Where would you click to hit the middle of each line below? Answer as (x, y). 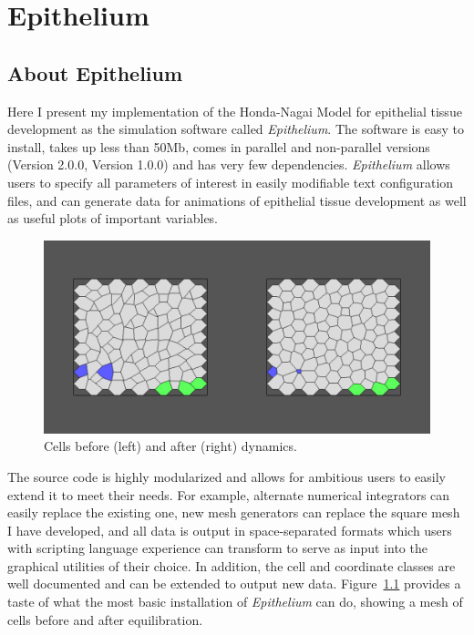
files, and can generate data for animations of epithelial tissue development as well (237, 200)
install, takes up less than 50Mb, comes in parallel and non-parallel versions (219, 146)
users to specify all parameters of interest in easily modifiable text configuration (231, 182)
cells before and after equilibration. (105, 619)
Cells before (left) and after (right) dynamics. (170, 446)
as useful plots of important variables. (113, 218)
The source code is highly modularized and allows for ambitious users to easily (227, 476)
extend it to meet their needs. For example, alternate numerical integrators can (229, 494)
